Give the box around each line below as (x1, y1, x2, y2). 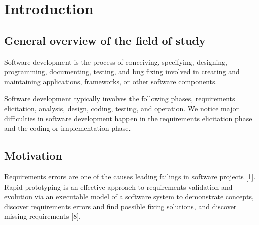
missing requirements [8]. (4, 211, 81, 221)
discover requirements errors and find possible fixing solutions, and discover (4, 201, 237, 211)
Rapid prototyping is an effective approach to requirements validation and (4, 181, 233, 192)
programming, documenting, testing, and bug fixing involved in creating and (4, 66, 240, 77)
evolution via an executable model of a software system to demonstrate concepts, (4, 191, 254, 202)
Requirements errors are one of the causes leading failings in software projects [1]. (4, 171, 256, 182)
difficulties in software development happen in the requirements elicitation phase (4, 113, 252, 123)
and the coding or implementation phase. (4, 123, 131, 133)
